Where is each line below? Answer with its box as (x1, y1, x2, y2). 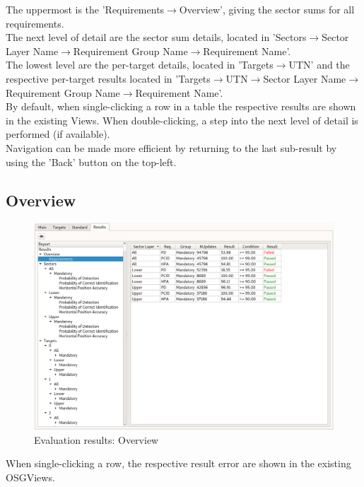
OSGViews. (6, 469, 55, 484)
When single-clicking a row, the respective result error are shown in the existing (6, 456, 351, 471)
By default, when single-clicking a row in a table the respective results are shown (6, 99, 356, 114)
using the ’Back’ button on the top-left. (6, 154, 177, 169)
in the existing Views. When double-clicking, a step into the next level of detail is (6, 112, 358, 127)
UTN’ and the (288, 57, 350, 72)
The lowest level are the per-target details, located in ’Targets (6, 57, 274, 72)
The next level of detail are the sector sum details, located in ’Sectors (6, 30, 307, 45)
